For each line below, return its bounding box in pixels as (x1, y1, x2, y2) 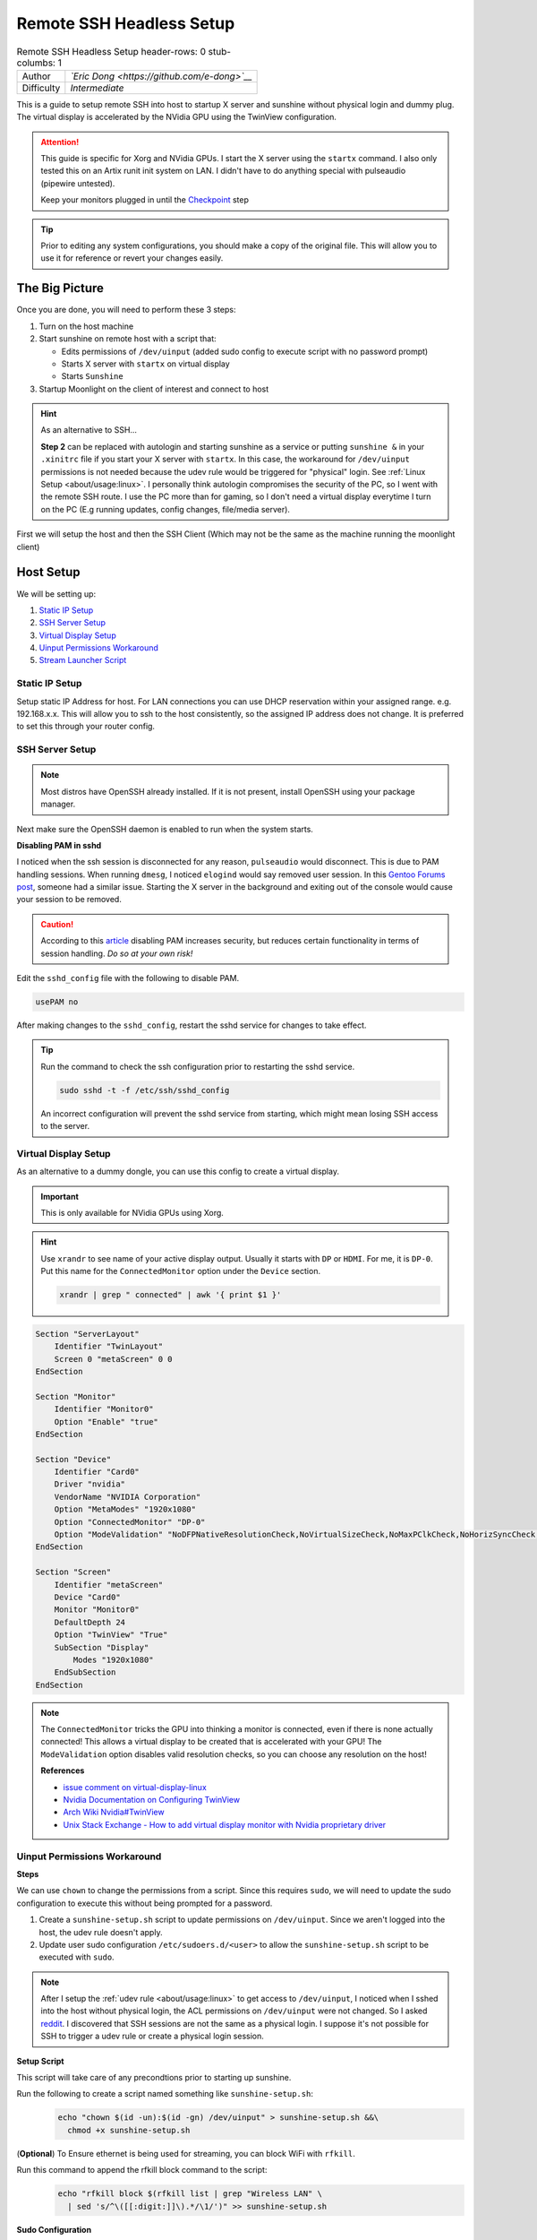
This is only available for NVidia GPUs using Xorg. (40, 1208, 224, 1219)
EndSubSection (54, 1667, 116, 1677)
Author (21, 70, 51, 82)
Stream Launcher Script (38, 655, 127, 666)
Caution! (40, 918, 74, 929)
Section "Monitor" (35, 1391, 116, 1401)
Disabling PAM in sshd (16, 840, 102, 850)
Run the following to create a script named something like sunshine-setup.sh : (16, 2089, 313, 2099)
